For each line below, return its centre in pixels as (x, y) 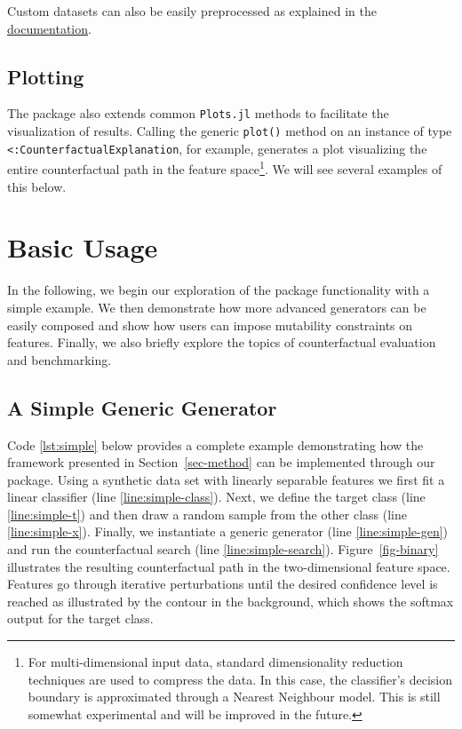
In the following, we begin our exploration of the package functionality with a (219, 290)
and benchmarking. (60, 359)
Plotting (46, 76)
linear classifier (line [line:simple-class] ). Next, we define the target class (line (216, 497)
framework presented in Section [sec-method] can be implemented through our (221, 462)
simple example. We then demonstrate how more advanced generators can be (217, 307)
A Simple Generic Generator (142, 407)
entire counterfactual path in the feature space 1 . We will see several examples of (225, 168)
